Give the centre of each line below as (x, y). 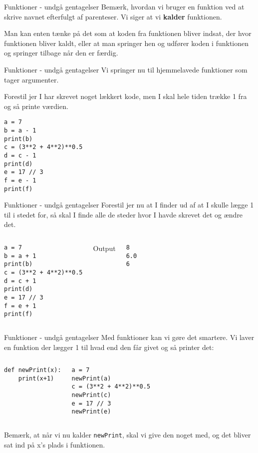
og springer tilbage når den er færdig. (61, 53)
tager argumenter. (31, 79)
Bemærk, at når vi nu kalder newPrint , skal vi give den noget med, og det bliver (128, 435)
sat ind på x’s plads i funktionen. (55, 444)
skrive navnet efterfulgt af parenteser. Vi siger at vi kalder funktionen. (113, 16)
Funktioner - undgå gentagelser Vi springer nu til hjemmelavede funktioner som (126, 69)
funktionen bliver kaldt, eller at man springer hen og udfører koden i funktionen (127, 43)
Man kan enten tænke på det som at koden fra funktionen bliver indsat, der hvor (128, 33)
